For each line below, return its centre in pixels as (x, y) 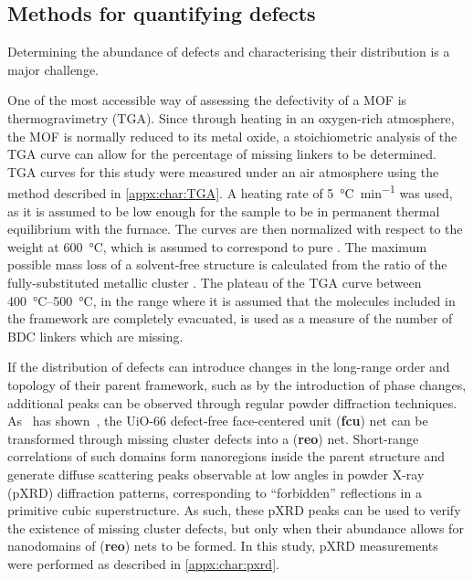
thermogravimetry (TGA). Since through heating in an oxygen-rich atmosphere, (231, 117)
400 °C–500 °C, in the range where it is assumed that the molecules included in (231, 300)
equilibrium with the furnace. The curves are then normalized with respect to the (235, 229)
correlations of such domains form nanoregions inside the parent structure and (226, 456)
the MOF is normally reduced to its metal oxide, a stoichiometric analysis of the (232, 136)
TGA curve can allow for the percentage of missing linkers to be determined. (222, 154)
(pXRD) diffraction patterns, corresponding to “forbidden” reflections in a (215, 492)
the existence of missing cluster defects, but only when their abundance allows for (236, 527)
